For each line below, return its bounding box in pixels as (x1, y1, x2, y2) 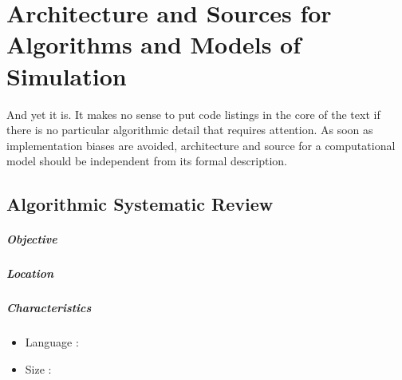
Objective (6, 231, 57, 247)
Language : (25, 334, 79, 350)
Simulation (6, 59, 127, 92)
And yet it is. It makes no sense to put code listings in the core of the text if (6, 105, 380, 122)
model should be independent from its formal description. (6, 152, 287, 169)
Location (6, 265, 54, 282)
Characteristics (6, 299, 92, 316)
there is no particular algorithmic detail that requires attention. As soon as (6, 121, 373, 138)
